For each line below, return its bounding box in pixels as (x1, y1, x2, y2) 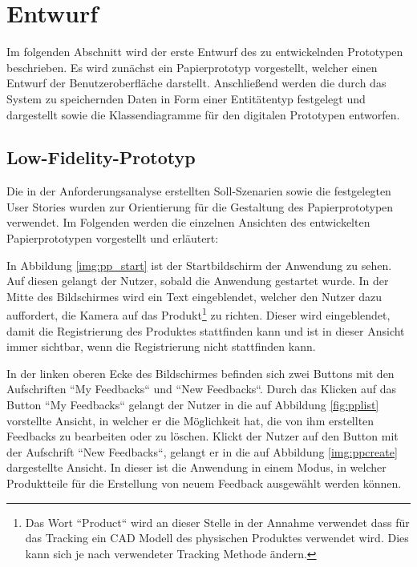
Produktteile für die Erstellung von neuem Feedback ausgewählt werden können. (6, 475, 402, 492)
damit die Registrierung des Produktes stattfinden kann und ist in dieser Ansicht (6, 322, 405, 339)
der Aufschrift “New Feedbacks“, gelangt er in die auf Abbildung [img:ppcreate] (6, 443, 398, 460)
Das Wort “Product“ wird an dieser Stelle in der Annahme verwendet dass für (25, 513, 410, 530)
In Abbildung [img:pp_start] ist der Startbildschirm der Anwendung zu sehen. (6, 256, 392, 273)
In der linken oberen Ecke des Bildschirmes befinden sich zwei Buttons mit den (6, 364, 395, 381)
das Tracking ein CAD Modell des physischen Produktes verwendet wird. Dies (25, 529, 409, 546)
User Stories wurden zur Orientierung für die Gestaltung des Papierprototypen (6, 198, 394, 215)
